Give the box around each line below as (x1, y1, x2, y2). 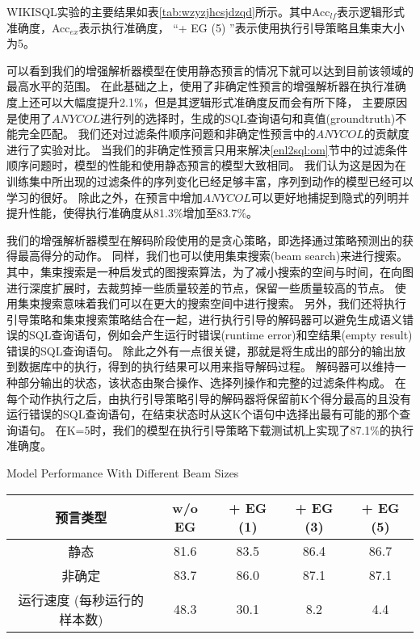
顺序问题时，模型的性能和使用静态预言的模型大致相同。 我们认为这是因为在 (6, 157, 406, 174)
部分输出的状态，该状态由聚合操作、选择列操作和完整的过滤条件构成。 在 (17, 374, 406, 391)
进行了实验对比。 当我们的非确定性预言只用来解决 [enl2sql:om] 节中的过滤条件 (6, 141, 408, 158)
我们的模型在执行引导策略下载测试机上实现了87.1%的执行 (112, 421, 414, 438)
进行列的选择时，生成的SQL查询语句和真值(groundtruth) (100, 109, 396, 126)
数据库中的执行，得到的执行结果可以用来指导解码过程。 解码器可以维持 (17, 358, 395, 375)
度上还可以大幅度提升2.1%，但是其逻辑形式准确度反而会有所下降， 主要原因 (6, 93, 408, 110)
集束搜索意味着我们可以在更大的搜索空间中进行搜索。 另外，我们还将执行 (17, 295, 406, 312)
